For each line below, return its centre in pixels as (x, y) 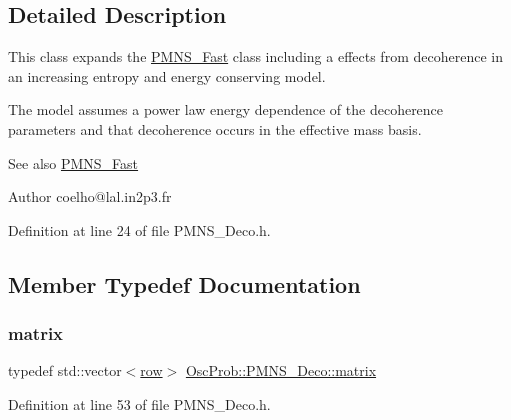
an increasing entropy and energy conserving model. (167, 75)
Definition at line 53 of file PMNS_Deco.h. (139, 403)
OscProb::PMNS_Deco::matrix (281, 370)
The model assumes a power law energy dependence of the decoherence (226, 109)
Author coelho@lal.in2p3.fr (90, 196)
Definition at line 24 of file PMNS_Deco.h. (139, 229)
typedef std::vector (65, 370)
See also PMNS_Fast (73, 162)
